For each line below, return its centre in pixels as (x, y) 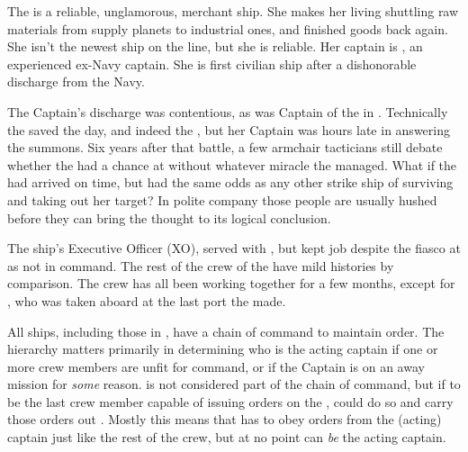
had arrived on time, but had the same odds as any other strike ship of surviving (230, 182)
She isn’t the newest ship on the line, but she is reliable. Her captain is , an (215, 46)
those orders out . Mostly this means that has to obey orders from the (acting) (225, 419)
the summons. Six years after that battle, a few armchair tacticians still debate (225, 147)
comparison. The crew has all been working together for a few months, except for (231, 283)
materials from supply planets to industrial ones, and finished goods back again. (228, 28)
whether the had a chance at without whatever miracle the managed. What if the (232, 164)
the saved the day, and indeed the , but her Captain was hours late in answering (229, 129)
